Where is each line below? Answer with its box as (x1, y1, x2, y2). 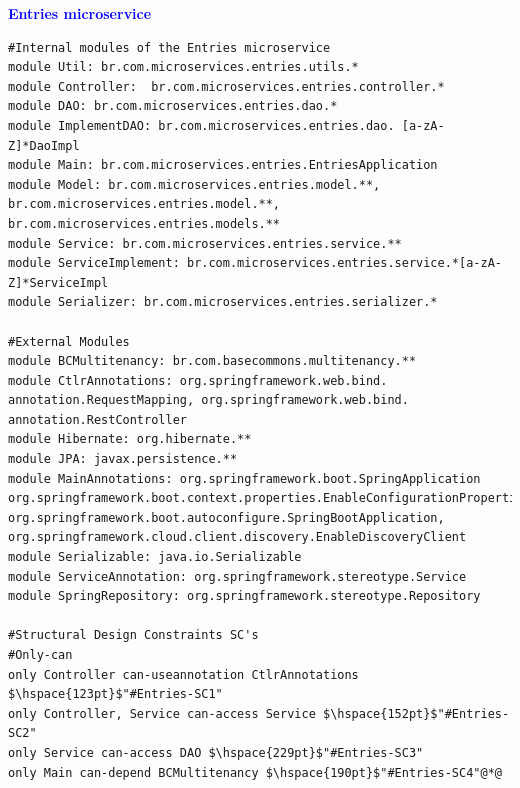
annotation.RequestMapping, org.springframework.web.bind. (8, 393, 409, 408)
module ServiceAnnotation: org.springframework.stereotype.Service (8, 569, 467, 584)
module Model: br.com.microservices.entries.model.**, (8, 177, 381, 192)
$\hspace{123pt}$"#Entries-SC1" (8, 687, 223, 702)
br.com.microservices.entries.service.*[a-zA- (186, 256, 502, 271)
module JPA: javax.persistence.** (8, 452, 238, 467)
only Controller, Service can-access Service (8, 706, 316, 721)
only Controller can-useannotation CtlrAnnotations (8, 667, 359, 682)
